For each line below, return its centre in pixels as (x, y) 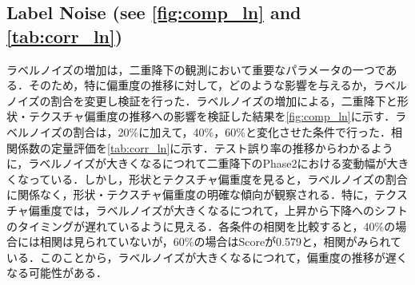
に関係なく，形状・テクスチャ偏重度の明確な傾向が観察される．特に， (191, 194)
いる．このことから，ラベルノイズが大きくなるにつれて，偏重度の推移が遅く (207, 257)
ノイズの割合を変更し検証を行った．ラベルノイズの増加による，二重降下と (202, 100)
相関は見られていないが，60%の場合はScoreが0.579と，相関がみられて (221, 241)
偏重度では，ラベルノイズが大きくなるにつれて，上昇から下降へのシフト (218, 210)
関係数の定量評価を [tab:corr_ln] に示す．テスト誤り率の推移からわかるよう (200, 147)
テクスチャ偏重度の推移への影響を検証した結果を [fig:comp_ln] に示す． (212, 116)
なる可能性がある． (57, 273)
